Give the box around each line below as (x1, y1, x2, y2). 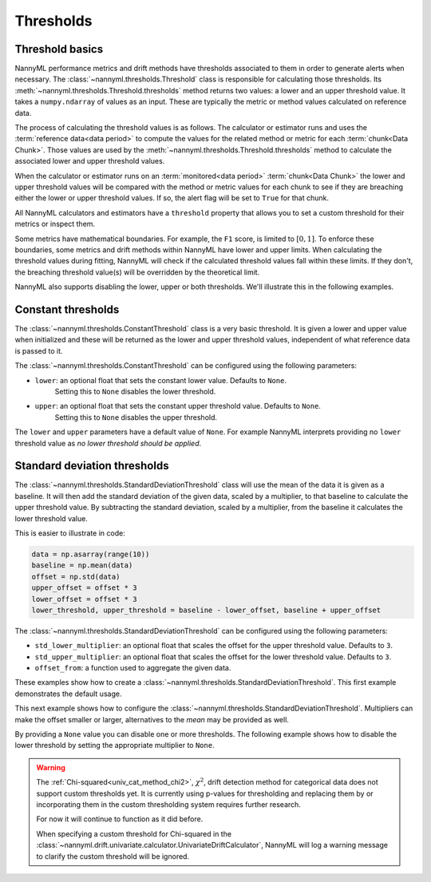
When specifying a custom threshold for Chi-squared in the (36, 829, 231, 838)
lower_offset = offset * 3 (31, 595, 137, 603)
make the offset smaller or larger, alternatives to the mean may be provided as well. (14, 714, 289, 724)
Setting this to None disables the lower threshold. (54, 386, 216, 396)
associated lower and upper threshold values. (14, 156, 165, 166)
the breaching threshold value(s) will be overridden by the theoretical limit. (14, 267, 260, 277)
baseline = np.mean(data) (31, 561, 133, 570)
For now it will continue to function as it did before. (36, 814, 204, 824)
